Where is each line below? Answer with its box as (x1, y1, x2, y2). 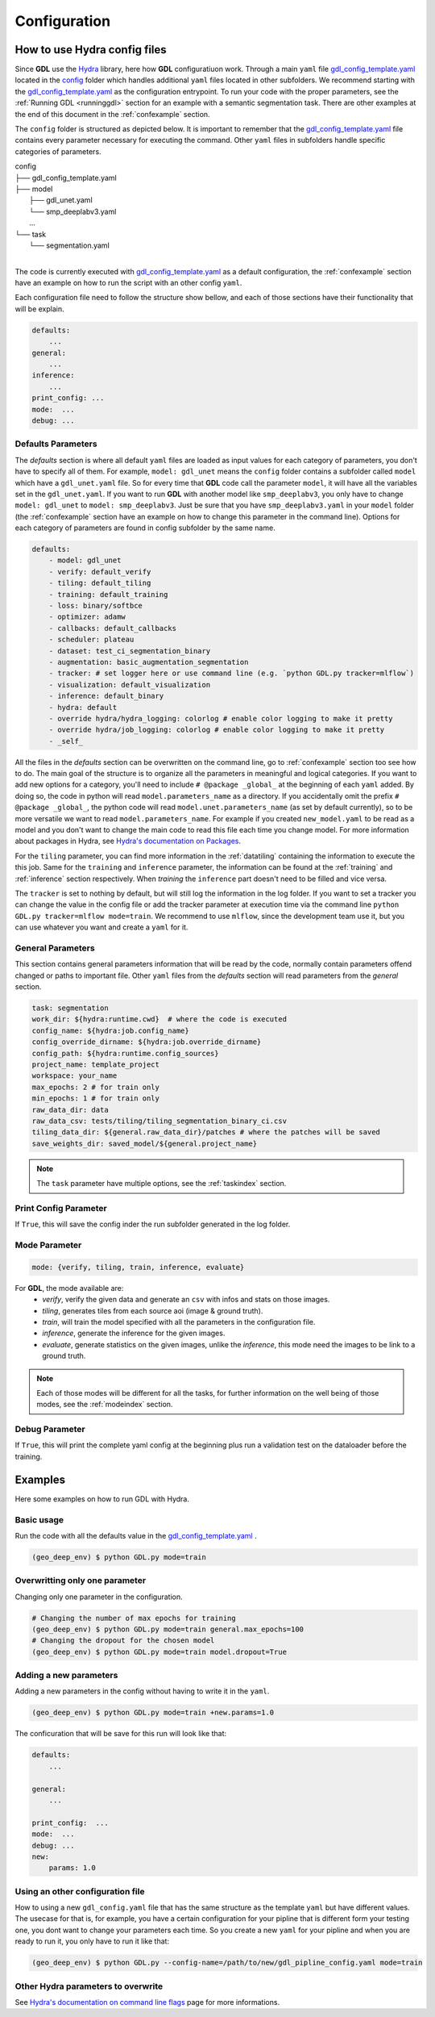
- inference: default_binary (48, 691, 164, 701)
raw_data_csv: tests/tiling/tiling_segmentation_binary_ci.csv (31, 1116, 288, 1125)
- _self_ (48, 737, 84, 745)
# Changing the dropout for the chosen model (31, 1636, 215, 1645)
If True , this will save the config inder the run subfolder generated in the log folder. (14, 1219, 291, 1230)
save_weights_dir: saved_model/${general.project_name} (31, 1138, 258, 1148)
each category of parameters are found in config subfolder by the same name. (14, 523, 275, 532)
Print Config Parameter (14, 1202, 108, 1213)
